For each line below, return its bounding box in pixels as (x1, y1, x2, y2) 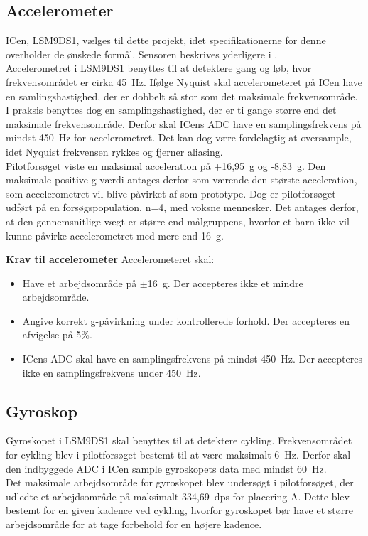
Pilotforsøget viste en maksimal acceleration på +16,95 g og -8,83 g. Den (6, 158, 326, 173)
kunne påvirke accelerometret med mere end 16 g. (6, 227, 224, 242)
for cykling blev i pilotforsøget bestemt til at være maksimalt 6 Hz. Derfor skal (6, 447, 351, 462)
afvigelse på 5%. (22, 327, 92, 342)
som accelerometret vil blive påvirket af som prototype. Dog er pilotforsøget (6, 186, 336, 200)
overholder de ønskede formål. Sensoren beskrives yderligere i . (6, 46, 278, 61)
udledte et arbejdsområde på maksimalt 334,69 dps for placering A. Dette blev (6, 488, 350, 503)
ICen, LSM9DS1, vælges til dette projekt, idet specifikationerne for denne (6, 33, 326, 48)
